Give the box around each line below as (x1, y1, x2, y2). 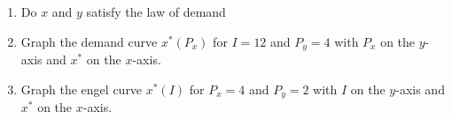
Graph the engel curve (20, 79, 143, 98)
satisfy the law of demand (86, 3, 226, 20)
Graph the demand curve (20, 32, 158, 50)
